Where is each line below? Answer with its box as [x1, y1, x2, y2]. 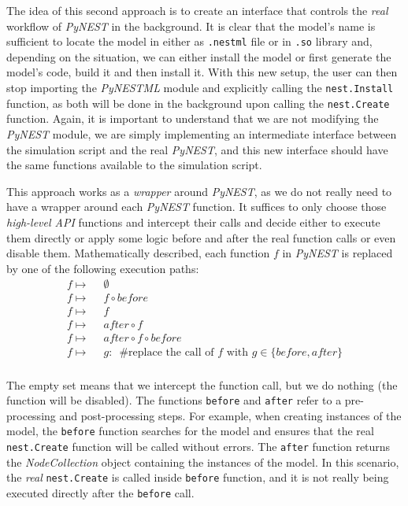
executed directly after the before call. [6, 484, 195, 500]
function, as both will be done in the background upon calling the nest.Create [6, 94, 390, 111]
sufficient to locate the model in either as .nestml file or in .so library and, [6, 33, 373, 50]
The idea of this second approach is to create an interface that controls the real [6, 2, 388, 18]
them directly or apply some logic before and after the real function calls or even [6, 229, 396, 246]
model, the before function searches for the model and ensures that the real [6, 423, 374, 439]
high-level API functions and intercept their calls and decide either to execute [6, 213, 380, 230]
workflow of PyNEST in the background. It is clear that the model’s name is [6, 17, 376, 34]
